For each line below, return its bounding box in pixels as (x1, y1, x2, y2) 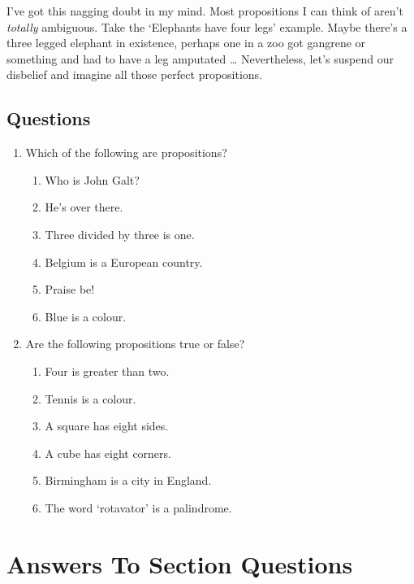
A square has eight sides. (45, 417, 169, 434)
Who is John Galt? (45, 171, 140, 188)
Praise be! (45, 281, 95, 298)
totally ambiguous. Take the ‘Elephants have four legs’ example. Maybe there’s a (6, 18, 408, 35)
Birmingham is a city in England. (45, 472, 212, 489)
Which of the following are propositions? (25, 144, 227, 161)
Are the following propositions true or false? (25, 335, 245, 352)
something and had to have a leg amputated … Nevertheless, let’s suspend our (6, 50, 394, 67)
